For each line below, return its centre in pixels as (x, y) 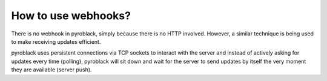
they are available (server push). (51, 70)
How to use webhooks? (71, 16)
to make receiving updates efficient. (56, 41)
